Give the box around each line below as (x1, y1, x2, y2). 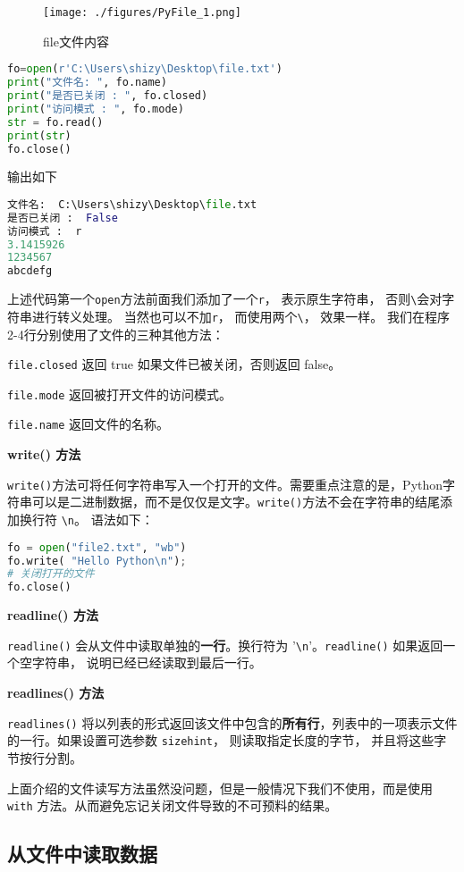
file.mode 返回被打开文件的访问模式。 (7, 384, 232, 403)
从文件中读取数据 (7, 840, 157, 868)
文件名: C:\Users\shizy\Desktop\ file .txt (7, 197, 257, 211)
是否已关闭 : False (7, 211, 118, 224)
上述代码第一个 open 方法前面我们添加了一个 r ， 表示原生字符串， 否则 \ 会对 (7, 289, 443, 308)
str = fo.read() (7, 115, 104, 129)
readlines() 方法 (7, 683, 105, 701)
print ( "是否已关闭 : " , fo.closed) (7, 89, 208, 102)
